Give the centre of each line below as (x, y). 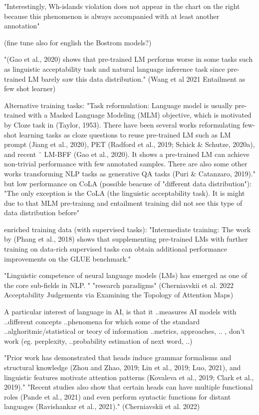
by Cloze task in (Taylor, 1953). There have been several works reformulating (122, 124)
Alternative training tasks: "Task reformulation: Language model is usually (118, 105)
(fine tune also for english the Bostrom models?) (78, 42)
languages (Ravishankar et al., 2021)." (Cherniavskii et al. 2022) (102, 406)
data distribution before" (42, 212)
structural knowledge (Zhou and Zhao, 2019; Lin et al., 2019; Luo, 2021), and (123, 367)
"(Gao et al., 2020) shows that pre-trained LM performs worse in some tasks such (129, 59)
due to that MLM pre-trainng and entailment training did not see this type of (123, 203)
